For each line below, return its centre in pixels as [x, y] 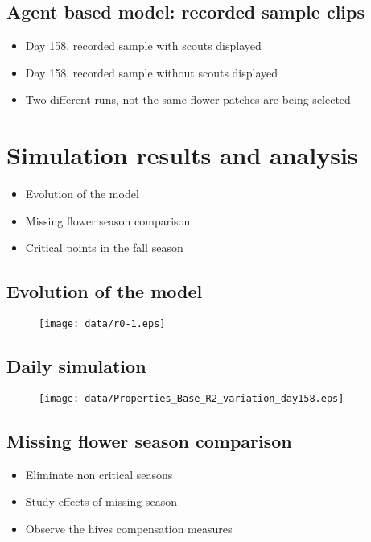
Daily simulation [76, 366]
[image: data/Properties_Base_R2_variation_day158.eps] [192, 398]
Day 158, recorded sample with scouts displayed [143, 46]
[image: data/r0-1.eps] [102, 324]
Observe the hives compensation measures [129, 528]
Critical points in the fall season [104, 248]
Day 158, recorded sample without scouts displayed [152, 72]
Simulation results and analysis [182, 155]
